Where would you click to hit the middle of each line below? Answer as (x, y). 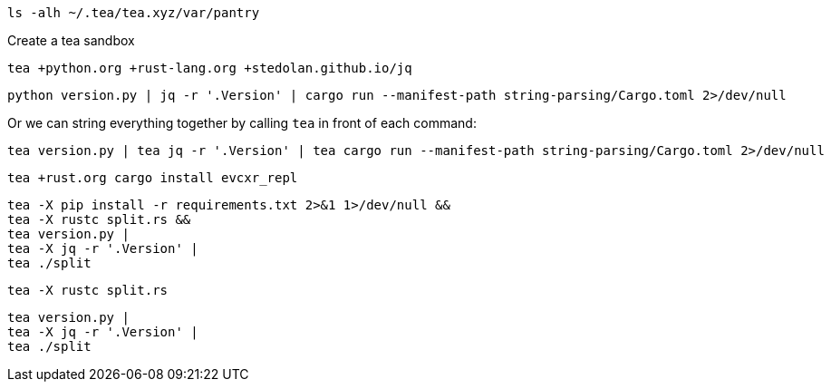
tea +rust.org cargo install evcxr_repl (153, 178)
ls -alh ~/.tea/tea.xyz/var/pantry (134, 13)
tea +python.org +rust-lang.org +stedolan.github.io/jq (210, 68)
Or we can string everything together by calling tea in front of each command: (242, 123)
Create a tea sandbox (71, 40)
